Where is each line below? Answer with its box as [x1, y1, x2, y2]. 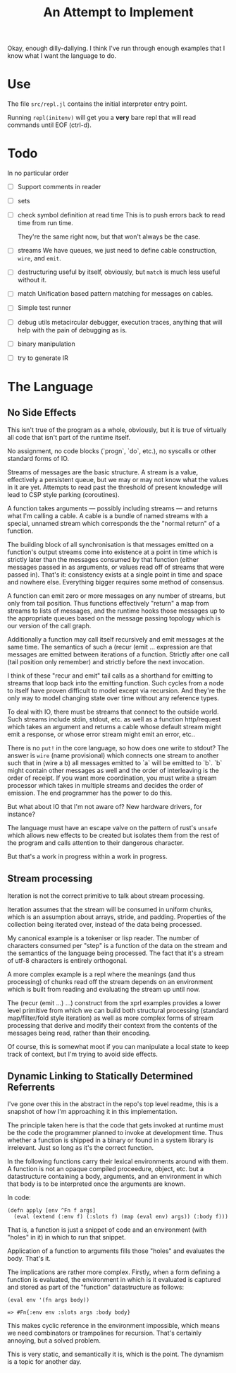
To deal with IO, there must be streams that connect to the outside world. [7, 707, 220, 716]
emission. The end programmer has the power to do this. [7, 789, 173, 797]
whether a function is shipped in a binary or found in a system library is [7, 1136, 213, 1144]
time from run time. [17, 219, 74, 227]
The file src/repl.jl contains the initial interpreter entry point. [7, 100, 188, 108]
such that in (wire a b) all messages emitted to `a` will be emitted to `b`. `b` [7, 758, 223, 767]
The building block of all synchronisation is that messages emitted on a [7, 540, 213, 548]
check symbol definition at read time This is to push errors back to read [17, 211, 225, 220]
